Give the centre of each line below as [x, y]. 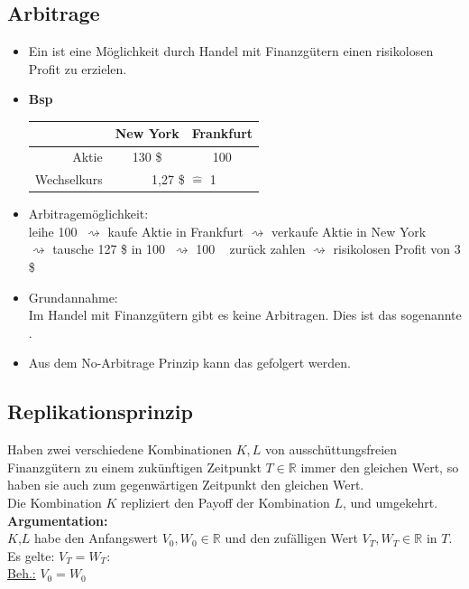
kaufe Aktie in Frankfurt [176, 231]
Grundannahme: [73, 297]
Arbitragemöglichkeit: [88, 214]
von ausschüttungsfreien [331, 449]
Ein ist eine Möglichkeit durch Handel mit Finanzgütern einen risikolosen [231, 51]
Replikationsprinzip [100, 411]
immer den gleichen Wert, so [380, 467]
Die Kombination [55, 502]
